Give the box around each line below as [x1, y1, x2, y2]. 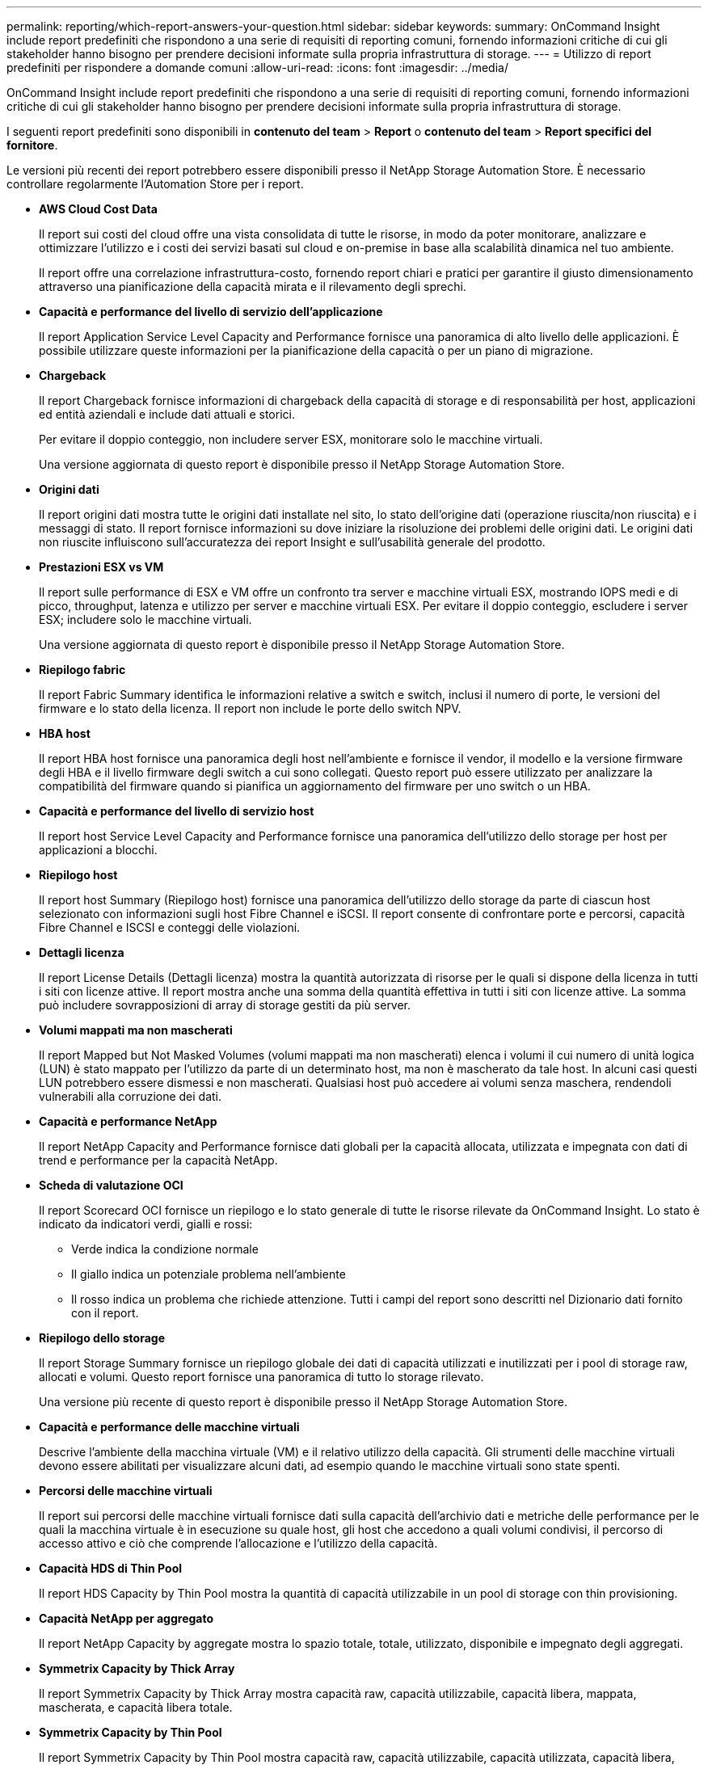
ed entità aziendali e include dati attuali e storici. [39, 407, 295, 421]
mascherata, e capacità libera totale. [39, 1700, 233, 1714]
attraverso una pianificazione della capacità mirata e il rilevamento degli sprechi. [39, 280, 466, 293]
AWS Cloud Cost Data [39, 202, 158, 216]
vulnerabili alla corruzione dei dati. [39, 1089, 222, 1103]
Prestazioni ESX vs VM [39, 560, 164, 574]
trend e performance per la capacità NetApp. [39, 1153, 278, 1167]
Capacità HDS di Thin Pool [39, 1561, 183, 1575]
